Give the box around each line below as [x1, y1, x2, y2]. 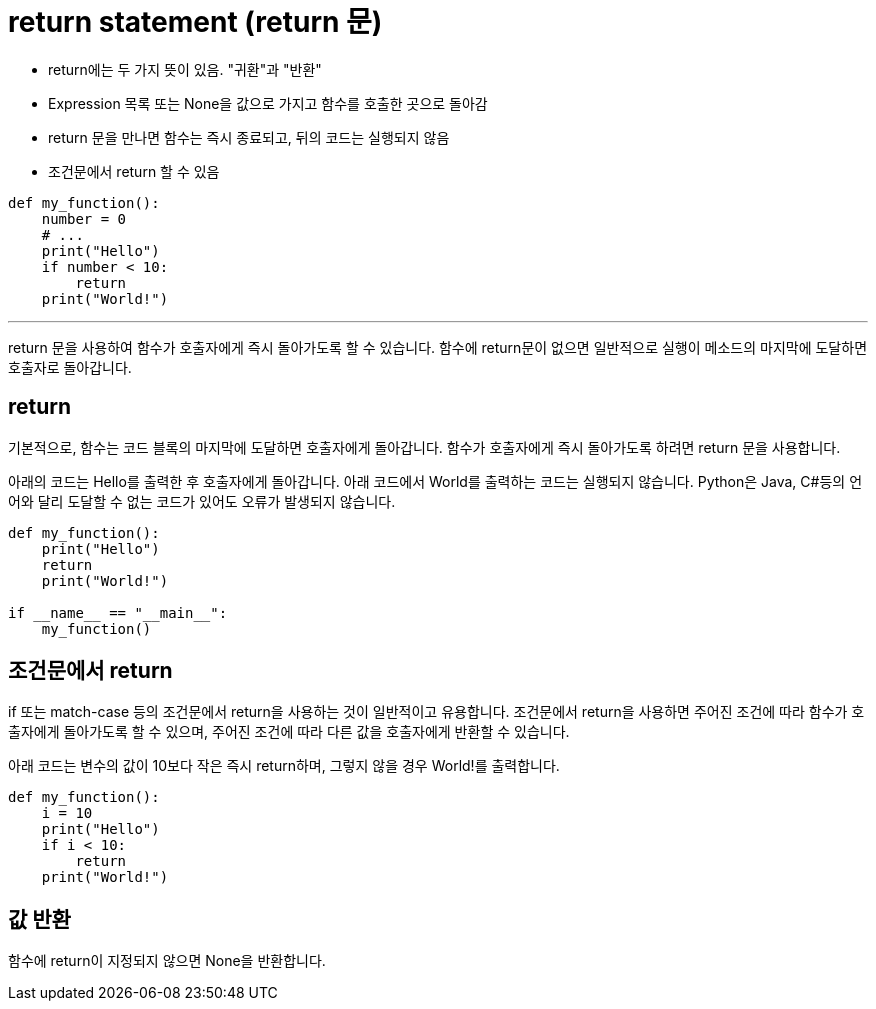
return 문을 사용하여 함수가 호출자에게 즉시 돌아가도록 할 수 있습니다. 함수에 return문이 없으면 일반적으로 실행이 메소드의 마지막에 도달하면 [8, 338, 868, 356]
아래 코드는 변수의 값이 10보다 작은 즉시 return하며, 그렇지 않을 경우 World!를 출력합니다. [8, 757, 560, 775]
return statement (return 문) [8, 5, 383, 39]
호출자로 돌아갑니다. [8, 358, 132, 376]
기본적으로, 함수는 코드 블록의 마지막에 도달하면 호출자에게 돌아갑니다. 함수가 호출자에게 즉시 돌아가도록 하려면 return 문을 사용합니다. [8, 438, 841, 456]
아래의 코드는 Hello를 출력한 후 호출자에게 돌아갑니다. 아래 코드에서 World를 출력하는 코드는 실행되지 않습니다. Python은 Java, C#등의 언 [8, 472, 863, 490]
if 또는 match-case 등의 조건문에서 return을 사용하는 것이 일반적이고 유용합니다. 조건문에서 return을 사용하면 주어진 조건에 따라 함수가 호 [8, 703, 865, 721]
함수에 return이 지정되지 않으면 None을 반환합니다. [8, 952, 326, 970]
